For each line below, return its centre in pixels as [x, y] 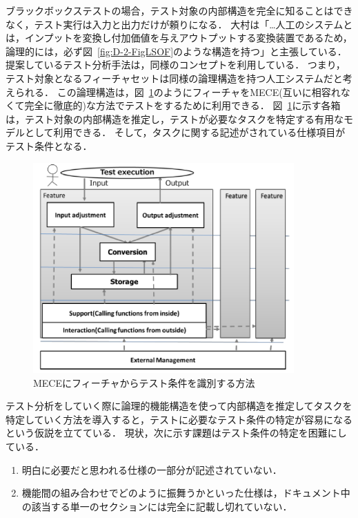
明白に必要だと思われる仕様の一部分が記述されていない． [152, 469]
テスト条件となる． [49, 145]
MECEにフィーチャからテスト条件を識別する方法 [144, 382]
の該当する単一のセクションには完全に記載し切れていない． [157, 506]
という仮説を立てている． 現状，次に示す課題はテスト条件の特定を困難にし [176, 433]
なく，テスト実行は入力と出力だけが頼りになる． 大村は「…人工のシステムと [179, 24]
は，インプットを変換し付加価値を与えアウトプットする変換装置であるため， [179, 38]
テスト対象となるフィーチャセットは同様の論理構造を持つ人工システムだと [174, 78]
